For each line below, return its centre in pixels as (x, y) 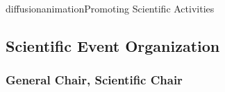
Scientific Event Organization (113, 45)
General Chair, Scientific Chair (94, 80)
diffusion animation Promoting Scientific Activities (110, 8)
